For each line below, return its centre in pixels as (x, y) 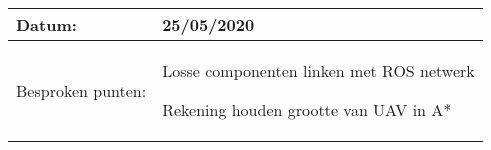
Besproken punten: (81, 90)
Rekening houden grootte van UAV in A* (307, 109)
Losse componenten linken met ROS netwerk (318, 70)
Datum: (46, 24)
